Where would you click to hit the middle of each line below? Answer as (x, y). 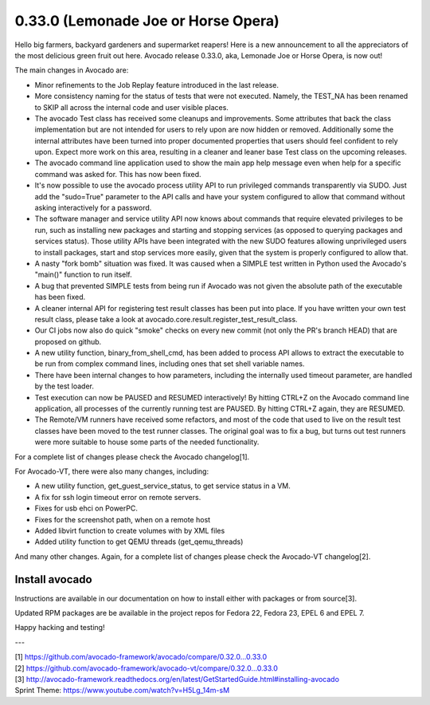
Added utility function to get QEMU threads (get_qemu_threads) (139, 542)
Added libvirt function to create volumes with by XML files (130, 530)
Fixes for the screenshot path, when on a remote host (123, 519)
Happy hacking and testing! (60, 628)
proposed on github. (68, 341)
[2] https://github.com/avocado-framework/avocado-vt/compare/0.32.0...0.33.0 (147, 668)
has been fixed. (60, 297)
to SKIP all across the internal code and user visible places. (131, 107)
